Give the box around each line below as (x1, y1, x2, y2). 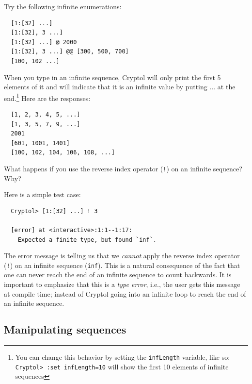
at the (217, 82, 236, 92)
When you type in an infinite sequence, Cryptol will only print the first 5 (4, 72, 221, 82)
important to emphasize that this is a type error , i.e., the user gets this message (4, 279, 240, 289)
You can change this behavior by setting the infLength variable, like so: (15, 352, 230, 362)
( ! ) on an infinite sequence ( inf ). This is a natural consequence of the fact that (4, 260, 240, 270)
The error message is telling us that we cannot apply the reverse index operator (4, 250, 240, 261)
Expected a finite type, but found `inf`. (17, 236, 157, 243)
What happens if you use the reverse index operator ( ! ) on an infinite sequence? (4, 163, 242, 173)
